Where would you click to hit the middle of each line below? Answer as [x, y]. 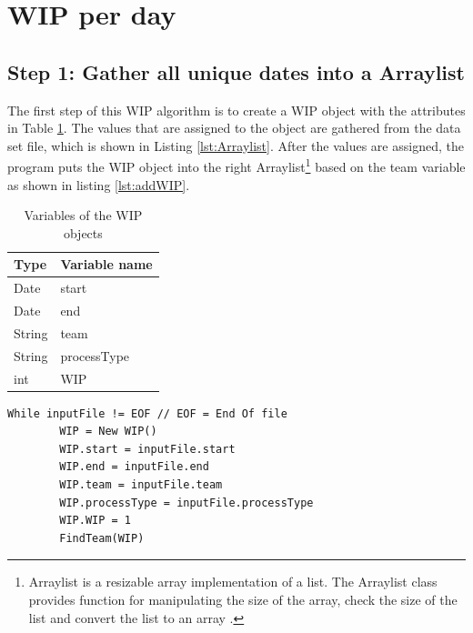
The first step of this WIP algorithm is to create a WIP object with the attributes [236, 110]
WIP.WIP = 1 [96, 521]
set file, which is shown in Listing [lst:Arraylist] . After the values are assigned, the [236, 145]
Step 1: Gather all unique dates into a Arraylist [236, 71]
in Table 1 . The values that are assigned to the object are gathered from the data [234, 128]
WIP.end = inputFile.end [134, 467]
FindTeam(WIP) [102, 538]
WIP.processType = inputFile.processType [186, 502]
